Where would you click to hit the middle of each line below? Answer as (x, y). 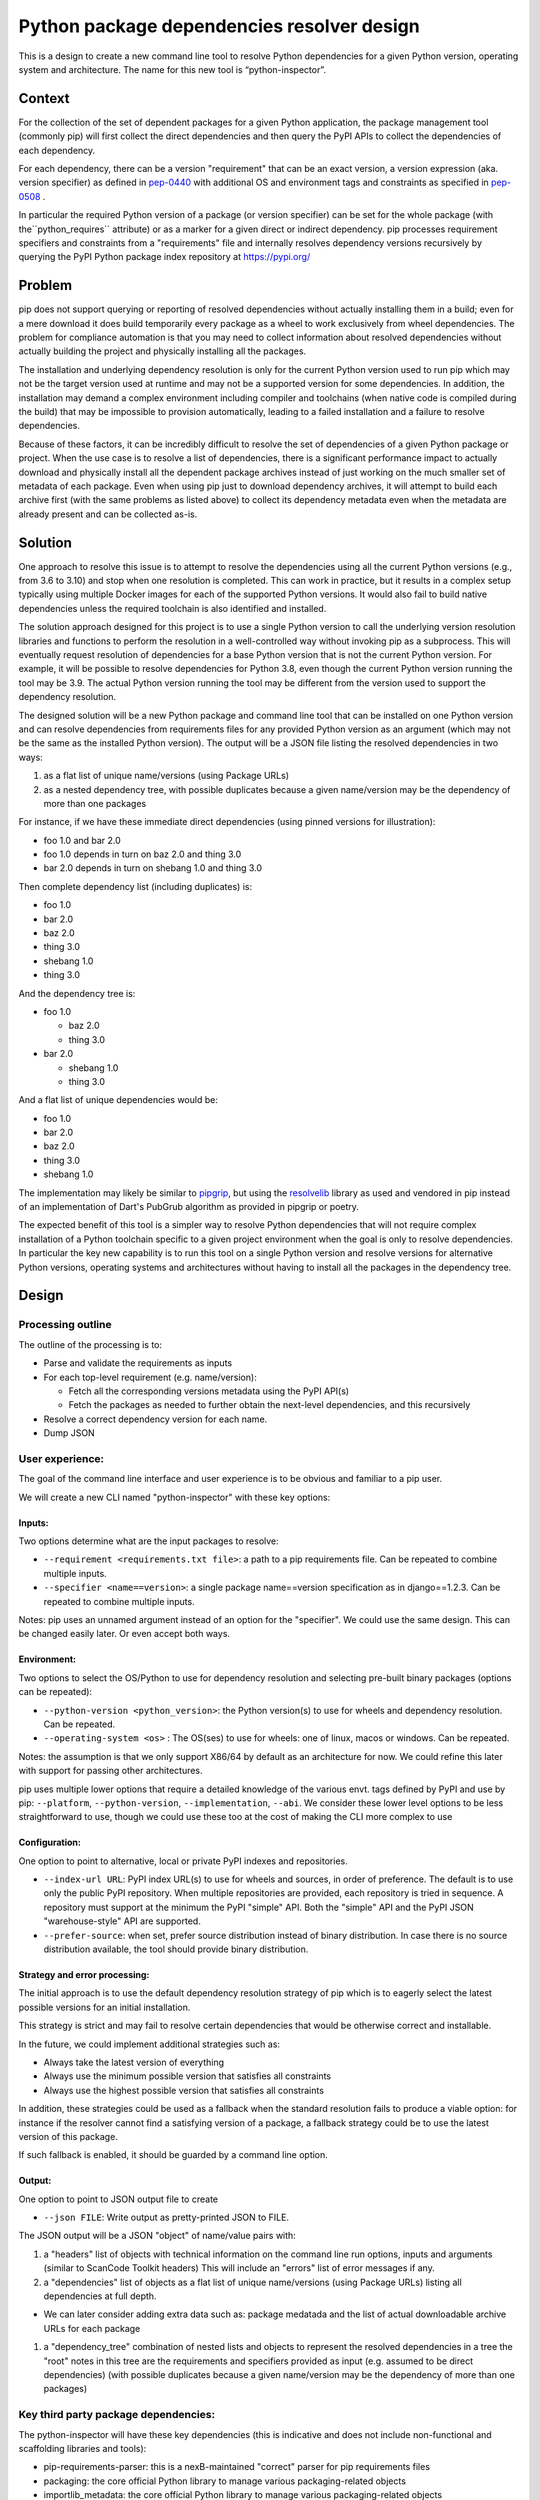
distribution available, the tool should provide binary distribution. (176, 1949)
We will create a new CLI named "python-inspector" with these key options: (174, 1497)
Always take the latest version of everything (134, 2062)
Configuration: (50, 1842)
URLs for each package (92, 2328)
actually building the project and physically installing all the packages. (162, 351)
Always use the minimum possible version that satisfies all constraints (187, 2076)
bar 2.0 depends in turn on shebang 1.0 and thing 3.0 (153, 868)
